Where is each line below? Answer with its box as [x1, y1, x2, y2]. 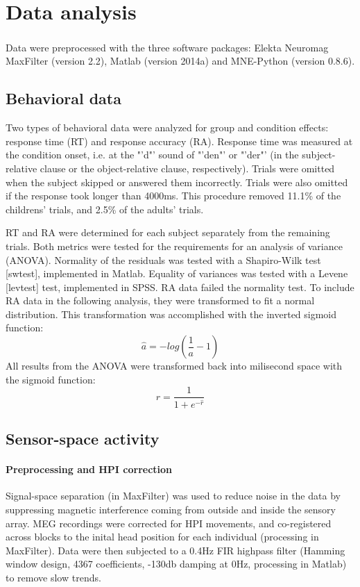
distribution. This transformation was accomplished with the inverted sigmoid [6, 306, 337, 321]
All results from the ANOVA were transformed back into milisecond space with [6, 358, 343, 373]
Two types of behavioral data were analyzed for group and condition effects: [6, 120, 329, 135]
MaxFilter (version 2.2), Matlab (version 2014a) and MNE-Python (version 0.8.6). [6, 53, 355, 68]
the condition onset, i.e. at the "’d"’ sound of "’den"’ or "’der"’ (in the [6, 147, 299, 162]
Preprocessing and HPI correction [6, 462, 173, 477]
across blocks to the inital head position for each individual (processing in [6, 529, 319, 544]
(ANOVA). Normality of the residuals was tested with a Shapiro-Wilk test [6, 252, 321, 267]
